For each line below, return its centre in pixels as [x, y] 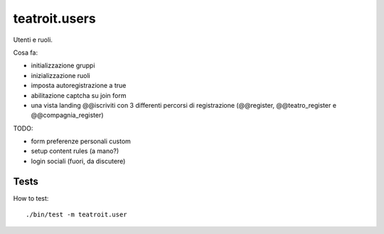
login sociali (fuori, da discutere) [78, 161]
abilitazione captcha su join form [79, 95]
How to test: [31, 198]
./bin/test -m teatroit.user [76, 215]
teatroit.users [54, 18]
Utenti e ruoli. [33, 40]
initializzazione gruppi [63, 66]
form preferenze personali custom [81, 141]
